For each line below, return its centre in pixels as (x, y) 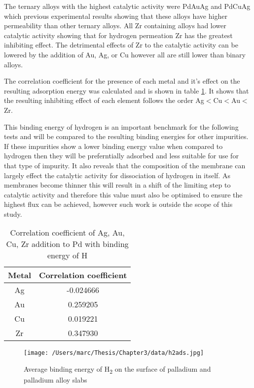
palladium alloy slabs (55, 380)
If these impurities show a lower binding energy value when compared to (113, 146)
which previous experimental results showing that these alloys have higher (116, 16)
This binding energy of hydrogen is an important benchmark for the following (121, 126)
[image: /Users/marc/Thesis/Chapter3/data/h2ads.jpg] (114, 353)
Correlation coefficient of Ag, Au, (67, 233)
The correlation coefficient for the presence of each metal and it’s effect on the (122, 81)
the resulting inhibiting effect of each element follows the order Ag (104, 100)
